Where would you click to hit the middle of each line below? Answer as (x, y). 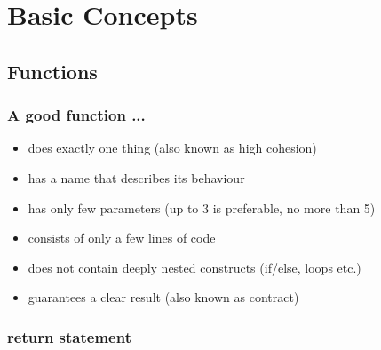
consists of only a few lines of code (122, 238)
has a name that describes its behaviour (136, 177)
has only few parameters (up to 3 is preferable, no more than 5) (202, 207)
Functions (52, 71)
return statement (69, 336)
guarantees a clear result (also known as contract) (163, 297)
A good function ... (76, 115)
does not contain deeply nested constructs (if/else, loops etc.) (194, 267)
